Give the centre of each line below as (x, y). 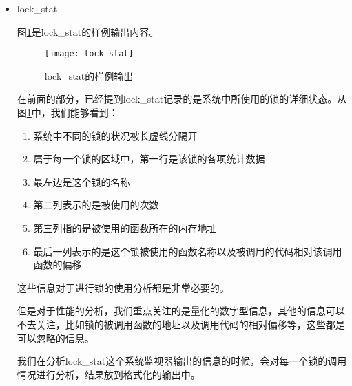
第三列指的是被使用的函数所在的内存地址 (125, 228)
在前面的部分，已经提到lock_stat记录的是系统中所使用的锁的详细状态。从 (182, 99)
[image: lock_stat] (89, 54)
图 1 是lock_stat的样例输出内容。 (88, 31)
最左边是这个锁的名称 (82, 181)
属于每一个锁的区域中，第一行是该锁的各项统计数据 (149, 159)
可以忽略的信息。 (55, 337)
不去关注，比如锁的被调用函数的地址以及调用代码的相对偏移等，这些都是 (181, 324)
